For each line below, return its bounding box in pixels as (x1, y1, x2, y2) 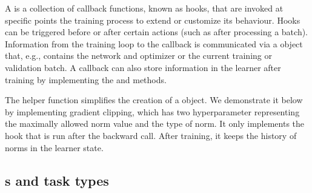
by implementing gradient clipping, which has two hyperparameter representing (5, 105, 300, 118)
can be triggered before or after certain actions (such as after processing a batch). (5, 25, 308, 38)
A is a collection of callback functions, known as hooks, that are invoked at (5, 2, 284, 14)
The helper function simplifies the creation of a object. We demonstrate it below (5, 93, 303, 106)
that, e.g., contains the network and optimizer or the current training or (5, 49, 272, 62)
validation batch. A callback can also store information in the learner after (5, 61, 281, 73)
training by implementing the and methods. (5, 73, 167, 86)
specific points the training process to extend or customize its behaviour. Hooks (5, 13, 300, 26)
